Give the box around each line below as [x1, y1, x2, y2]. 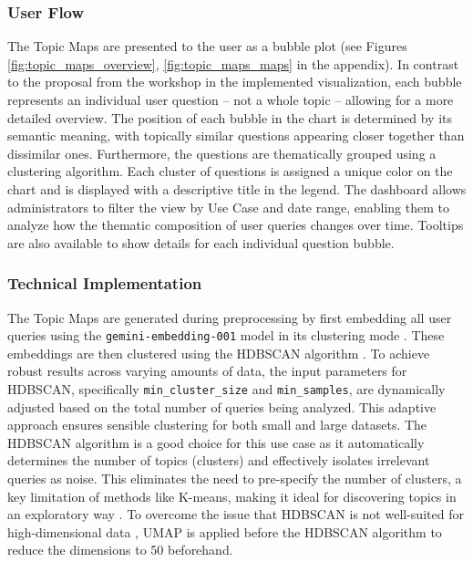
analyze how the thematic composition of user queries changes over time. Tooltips [7, 215, 464, 234]
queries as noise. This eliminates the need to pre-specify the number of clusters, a [7, 469, 462, 488]
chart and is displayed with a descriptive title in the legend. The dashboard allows [7, 179, 467, 198]
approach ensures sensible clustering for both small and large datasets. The [7, 415, 427, 434]
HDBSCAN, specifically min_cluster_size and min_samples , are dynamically [7, 380, 446, 398]
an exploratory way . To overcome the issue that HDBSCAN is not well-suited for [7, 505, 464, 524]
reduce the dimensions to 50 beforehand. [7, 540, 233, 559]
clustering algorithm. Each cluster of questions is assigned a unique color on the [7, 161, 453, 181]
